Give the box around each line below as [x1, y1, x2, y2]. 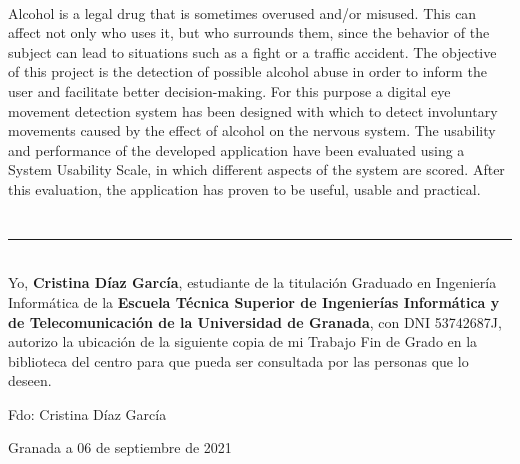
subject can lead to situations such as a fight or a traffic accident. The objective [8, 41, 497, 62]
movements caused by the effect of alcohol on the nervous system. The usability [8, 120, 496, 141]
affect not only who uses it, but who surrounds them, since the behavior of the [8, 22, 490, 43]
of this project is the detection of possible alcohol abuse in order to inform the [8, 61, 487, 82]
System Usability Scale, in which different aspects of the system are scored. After [8, 159, 505, 180]
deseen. [8, 370, 52, 391]
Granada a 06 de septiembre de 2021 [8, 437, 232, 458]
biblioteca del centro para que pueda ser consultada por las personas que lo [8, 350, 469, 371]
